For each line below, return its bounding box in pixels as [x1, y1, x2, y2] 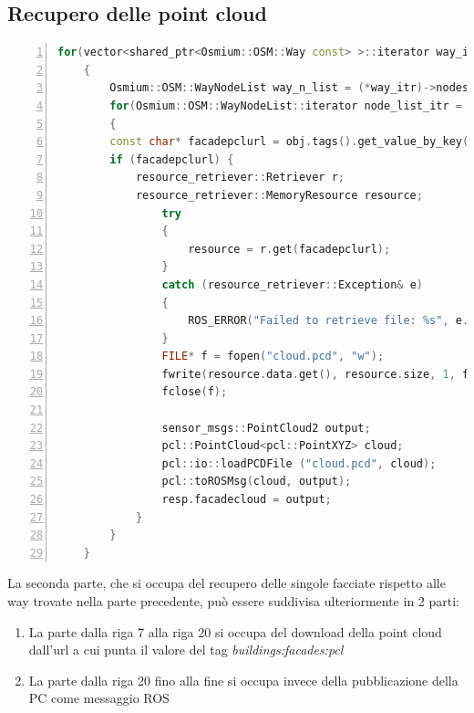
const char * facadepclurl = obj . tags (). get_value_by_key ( [109, 135, 469, 149]
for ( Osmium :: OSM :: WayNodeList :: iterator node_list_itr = [109, 99, 462, 112]
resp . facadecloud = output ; [161, 493, 332, 507]
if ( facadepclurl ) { [109, 152, 234, 166]
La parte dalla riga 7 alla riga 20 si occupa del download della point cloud [28, 622, 442, 641]
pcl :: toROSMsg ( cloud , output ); [161, 475, 352, 488]
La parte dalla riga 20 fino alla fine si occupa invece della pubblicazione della [28, 670, 459, 689]
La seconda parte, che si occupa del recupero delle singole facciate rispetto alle [7, 573, 446, 592]
